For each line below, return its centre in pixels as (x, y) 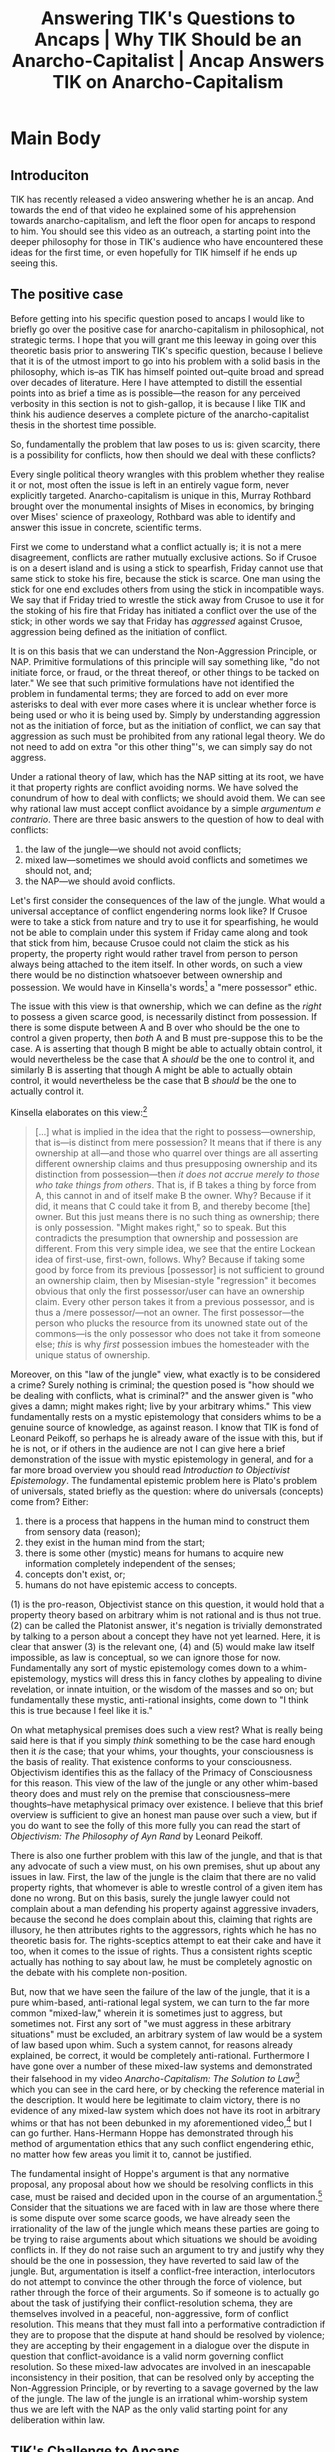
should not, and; (58, 870)
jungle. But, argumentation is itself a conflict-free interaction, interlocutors (163, 2271)
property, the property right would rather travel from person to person (154, 953)
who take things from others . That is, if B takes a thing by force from (175, 1185)
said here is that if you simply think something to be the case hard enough (163, 1741)
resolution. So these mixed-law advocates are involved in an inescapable (161, 2367)
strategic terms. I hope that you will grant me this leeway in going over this (163, 339)
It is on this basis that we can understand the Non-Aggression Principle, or (164, 651)
